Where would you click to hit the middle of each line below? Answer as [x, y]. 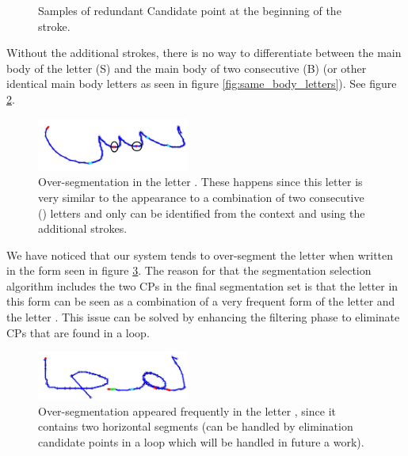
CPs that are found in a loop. [78, 332]
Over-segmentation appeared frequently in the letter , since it [187, 410]
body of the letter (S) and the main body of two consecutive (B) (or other [187, 68]
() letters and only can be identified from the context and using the [202, 213]
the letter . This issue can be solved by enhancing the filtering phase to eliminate [203, 317]
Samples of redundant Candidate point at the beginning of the [190, 10]
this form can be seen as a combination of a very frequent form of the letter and [201, 301]
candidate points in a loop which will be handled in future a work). [201, 441]
